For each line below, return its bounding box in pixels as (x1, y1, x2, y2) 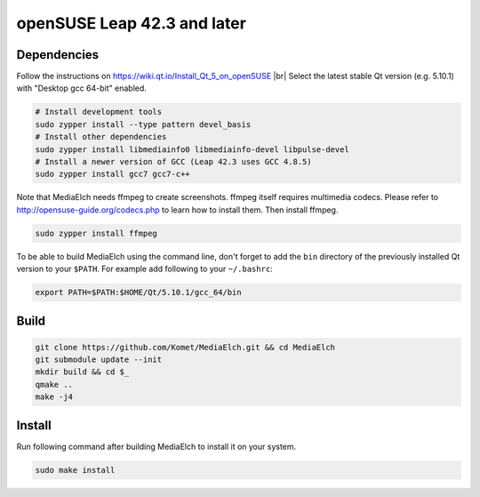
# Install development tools (35, 107, 163, 117)
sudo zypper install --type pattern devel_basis (35, 119, 252, 129)
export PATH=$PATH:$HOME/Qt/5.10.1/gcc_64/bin (35, 287, 242, 298)
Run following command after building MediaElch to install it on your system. (16, 441, 297, 452)
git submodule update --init (35, 355, 163, 365)
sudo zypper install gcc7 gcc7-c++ (35, 169, 190, 180)
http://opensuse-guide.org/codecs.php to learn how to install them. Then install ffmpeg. (16, 204, 339, 215)
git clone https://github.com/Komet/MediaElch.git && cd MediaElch (35, 342, 336, 352)
